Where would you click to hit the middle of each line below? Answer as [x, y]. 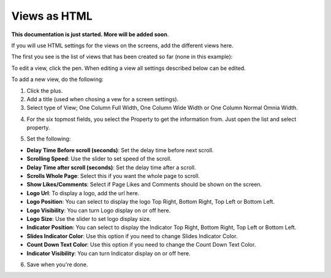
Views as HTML [52, 16]
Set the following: [49, 139]
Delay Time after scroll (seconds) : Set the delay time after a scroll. [111, 167]
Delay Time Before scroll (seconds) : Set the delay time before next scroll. [120, 150]
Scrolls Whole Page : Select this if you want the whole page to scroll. [113, 176]
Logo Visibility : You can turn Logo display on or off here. [99, 210]
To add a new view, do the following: [57, 79]
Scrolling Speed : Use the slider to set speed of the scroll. [99, 159]
